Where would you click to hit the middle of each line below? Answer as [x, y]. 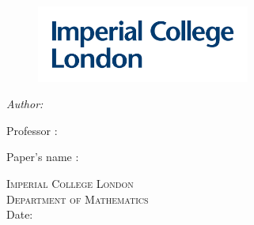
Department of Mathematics [78, 199]
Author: [25, 104]
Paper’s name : [43, 157]
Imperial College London [70, 183]
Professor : [32, 130]
